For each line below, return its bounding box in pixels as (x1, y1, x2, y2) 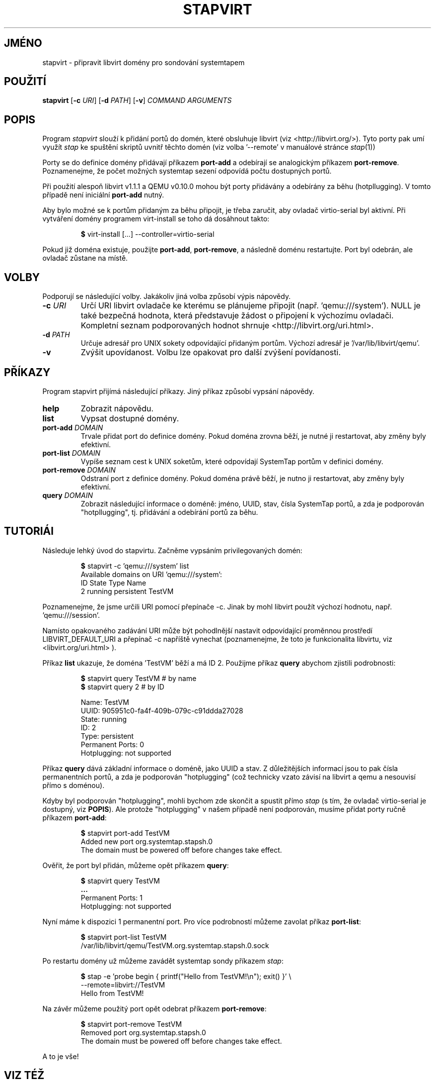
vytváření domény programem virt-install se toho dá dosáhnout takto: (42, 214, 270, 223)
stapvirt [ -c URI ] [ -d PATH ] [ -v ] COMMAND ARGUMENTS (42, 96, 232, 105)
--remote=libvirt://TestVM (80, 980, 165, 989)
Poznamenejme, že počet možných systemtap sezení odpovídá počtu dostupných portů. (42, 167, 332, 176)
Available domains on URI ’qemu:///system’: (80, 570, 222, 579)
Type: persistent (80, 731, 134, 740)
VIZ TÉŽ (4, 1069, 45, 1082)
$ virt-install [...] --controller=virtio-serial (80, 230, 215, 239)
